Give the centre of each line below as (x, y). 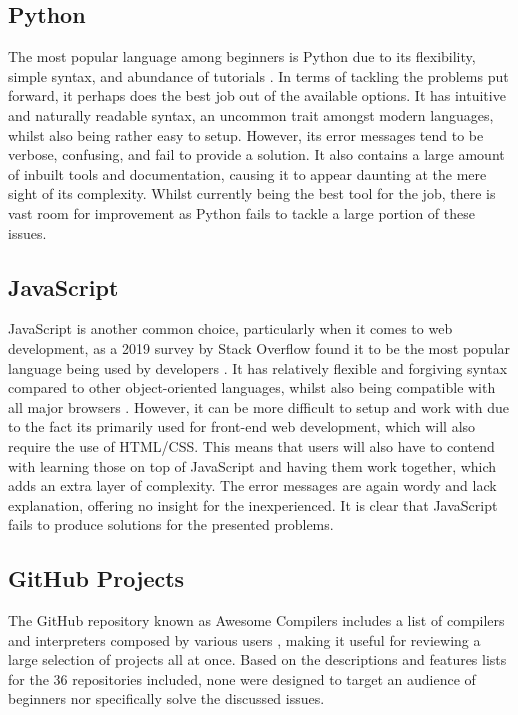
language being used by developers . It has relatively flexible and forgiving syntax (258, 367)
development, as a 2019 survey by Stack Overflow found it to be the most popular (259, 347)
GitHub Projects (96, 578)
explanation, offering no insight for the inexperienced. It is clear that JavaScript (253, 504)
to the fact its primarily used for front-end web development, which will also (242, 426)
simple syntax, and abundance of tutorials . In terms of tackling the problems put (258, 75)
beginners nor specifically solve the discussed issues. (166, 698)
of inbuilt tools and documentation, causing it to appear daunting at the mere (247, 173)
